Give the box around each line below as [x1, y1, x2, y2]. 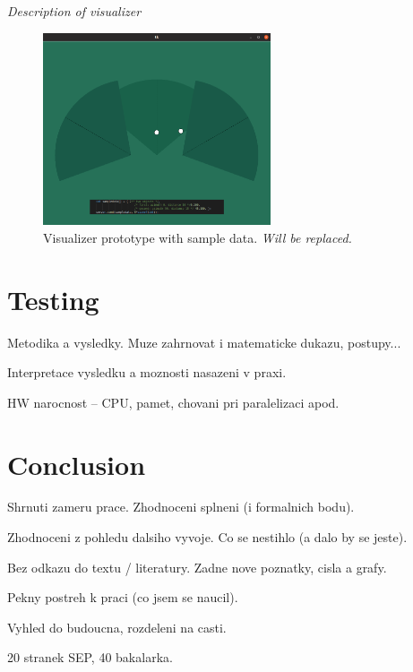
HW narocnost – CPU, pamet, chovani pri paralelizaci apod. [7, 392, 340, 411]
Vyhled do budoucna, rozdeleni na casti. [7, 617, 227, 636]
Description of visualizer [7, 2, 142, 20]
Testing [7, 280, 99, 317]
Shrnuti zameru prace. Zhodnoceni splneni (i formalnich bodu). [7, 497, 355, 516]
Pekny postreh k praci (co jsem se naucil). [7, 588, 238, 607]
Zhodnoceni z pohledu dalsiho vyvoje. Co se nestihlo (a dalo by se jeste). [7, 528, 408, 547]
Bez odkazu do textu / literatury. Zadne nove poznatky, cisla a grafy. [7, 557, 387, 576]
